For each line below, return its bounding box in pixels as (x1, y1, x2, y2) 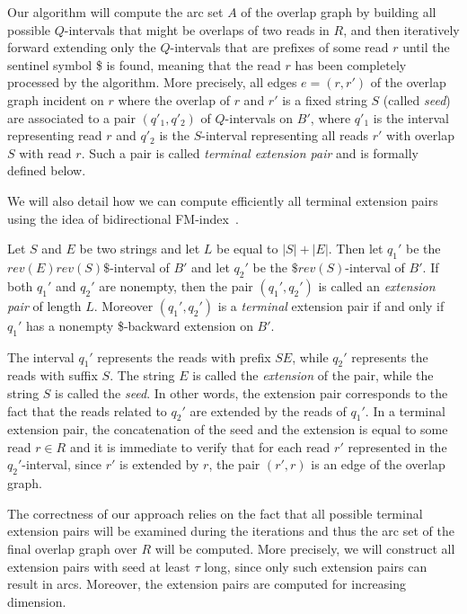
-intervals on (225, 108, 294, 127)
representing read (7, 126, 102, 145)
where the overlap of (118, 90, 230, 109)
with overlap (386, 126, 454, 145)
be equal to (216, 239, 278, 258)
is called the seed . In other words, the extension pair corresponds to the (55, 383, 448, 402)
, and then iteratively (343, 20, 460, 39)
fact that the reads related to (7, 401, 167, 420)
